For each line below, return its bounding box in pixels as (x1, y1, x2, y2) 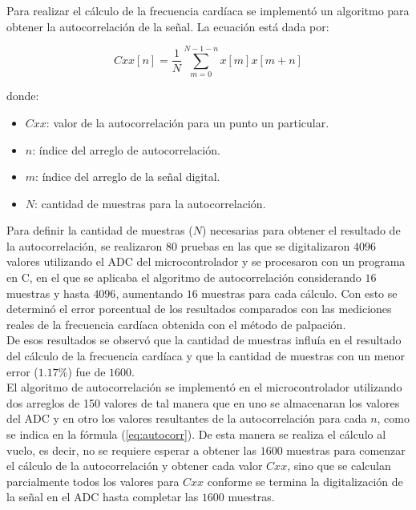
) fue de (67, 363, 106, 379)
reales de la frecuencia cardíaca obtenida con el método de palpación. (6, 315, 346, 332)
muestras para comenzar (286, 441, 406, 458)
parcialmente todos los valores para (6, 472, 180, 489)
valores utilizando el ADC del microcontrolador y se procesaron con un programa (6, 253, 406, 270)
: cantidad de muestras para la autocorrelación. (34, 195, 266, 211)
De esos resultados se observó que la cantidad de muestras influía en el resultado (6, 331, 402, 348)
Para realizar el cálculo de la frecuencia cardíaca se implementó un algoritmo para (6, 2, 410, 18)
